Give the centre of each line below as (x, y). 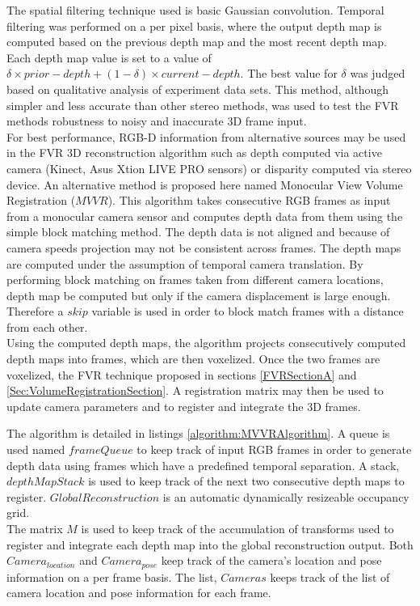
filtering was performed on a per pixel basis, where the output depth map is (194, 25)
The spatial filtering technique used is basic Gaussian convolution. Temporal (195, 10)
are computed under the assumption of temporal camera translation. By (185, 263)
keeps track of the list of (330, 576)
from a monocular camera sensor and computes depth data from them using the (205, 216)
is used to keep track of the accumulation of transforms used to (237, 528)
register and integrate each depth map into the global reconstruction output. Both (210, 544)
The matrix (35, 528)
